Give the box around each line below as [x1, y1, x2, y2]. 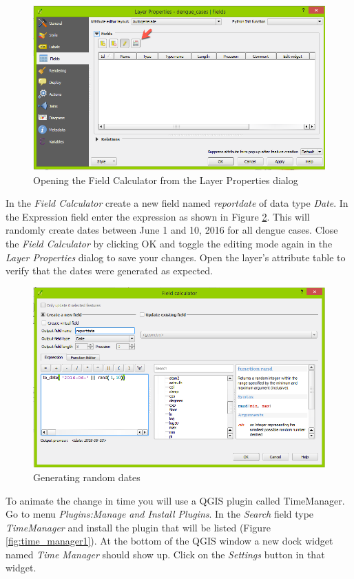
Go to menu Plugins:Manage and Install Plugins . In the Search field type [6, 507, 314, 521]
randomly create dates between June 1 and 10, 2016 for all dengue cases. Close [6, 223, 338, 237]
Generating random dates [33, 469, 140, 484]
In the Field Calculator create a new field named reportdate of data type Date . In [6, 196, 348, 210]
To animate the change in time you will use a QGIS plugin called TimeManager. [6, 493, 345, 507]
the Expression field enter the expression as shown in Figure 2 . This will [6, 209, 310, 223]
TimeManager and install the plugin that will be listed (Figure [6, 520, 271, 534]
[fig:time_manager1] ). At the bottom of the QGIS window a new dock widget [6, 534, 333, 548]
